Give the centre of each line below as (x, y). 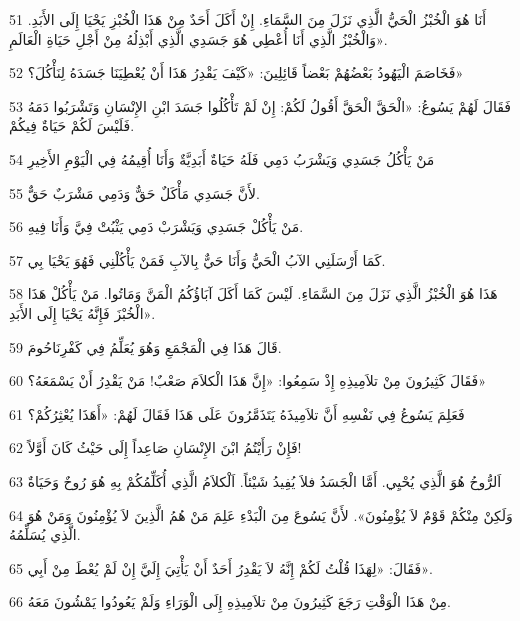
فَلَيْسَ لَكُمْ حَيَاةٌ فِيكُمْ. (72, 125)
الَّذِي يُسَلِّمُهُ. (45, 534)
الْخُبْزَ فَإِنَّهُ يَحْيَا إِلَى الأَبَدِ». (82, 312)
